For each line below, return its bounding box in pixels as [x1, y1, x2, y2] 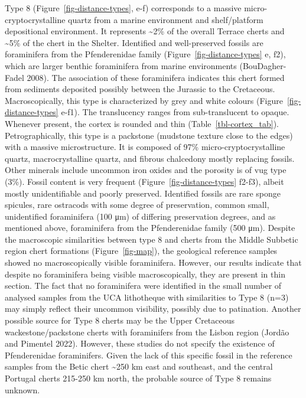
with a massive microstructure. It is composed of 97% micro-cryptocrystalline [5, 141, 285, 153]
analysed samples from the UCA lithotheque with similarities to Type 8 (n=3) [5, 291, 289, 303]
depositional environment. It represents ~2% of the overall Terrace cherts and [5, 25, 285, 37]
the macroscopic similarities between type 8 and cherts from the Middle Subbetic [5, 233, 298, 245]
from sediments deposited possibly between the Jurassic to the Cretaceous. [5, 83, 275, 95]
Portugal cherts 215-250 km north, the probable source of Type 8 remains [5, 372, 272, 384]
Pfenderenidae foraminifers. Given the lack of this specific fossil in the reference [5, 348, 292, 361]
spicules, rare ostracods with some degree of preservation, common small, [5, 198, 269, 211]
